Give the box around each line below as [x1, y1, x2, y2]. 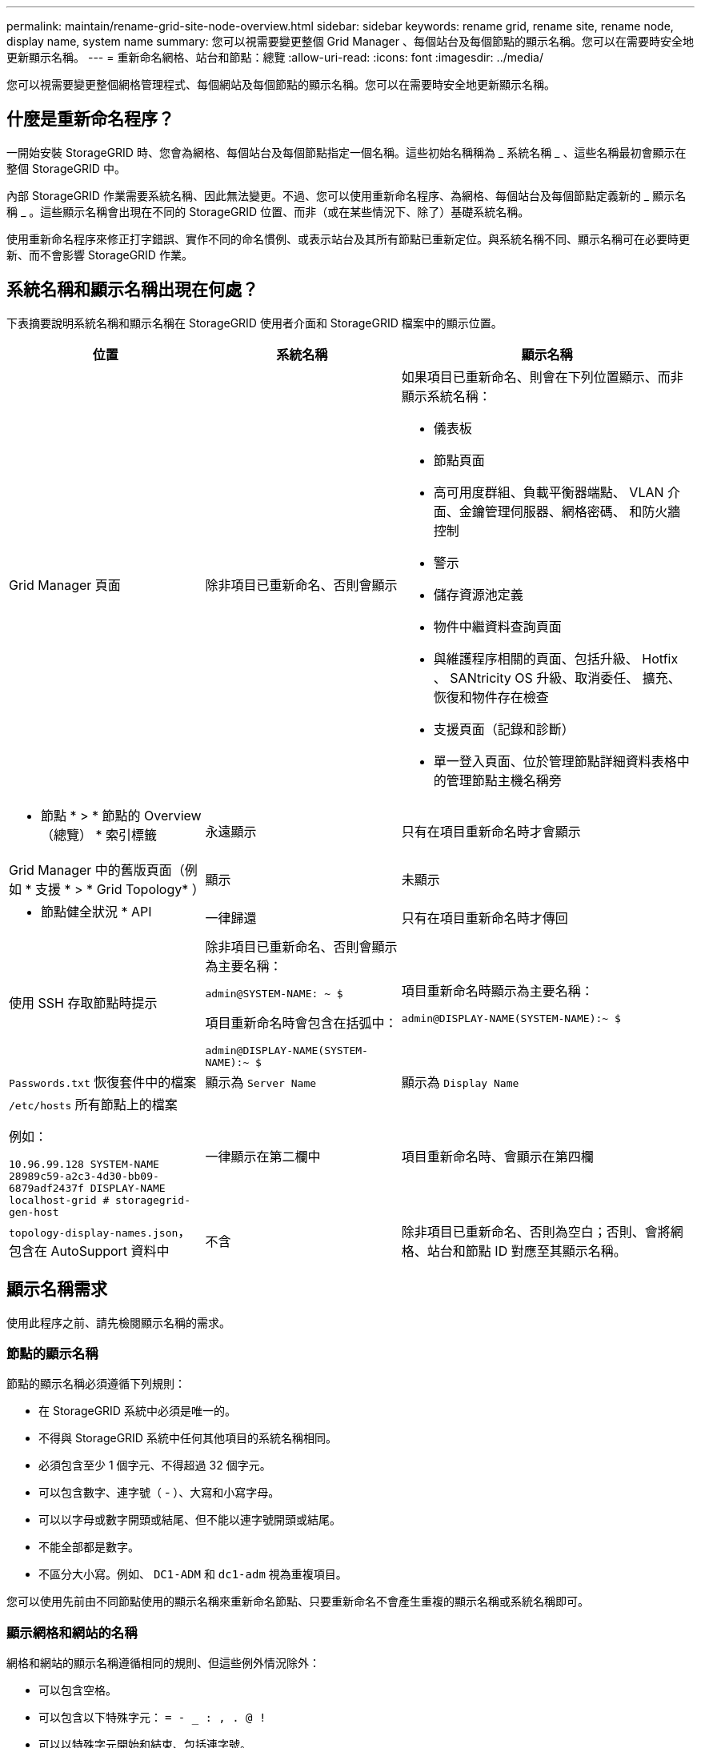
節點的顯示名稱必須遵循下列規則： [6, 1377, 186, 1391]
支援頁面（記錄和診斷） [433, 720, 575, 737]
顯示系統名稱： [401, 387, 491, 404]
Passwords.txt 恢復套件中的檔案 [9, 1073, 197, 1090]
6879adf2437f [9, 1181, 84, 1194]
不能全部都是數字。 [38, 1540, 139, 1554]
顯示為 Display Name [401, 1073, 519, 1090]
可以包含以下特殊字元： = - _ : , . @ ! [38, 1710, 266, 1725]
